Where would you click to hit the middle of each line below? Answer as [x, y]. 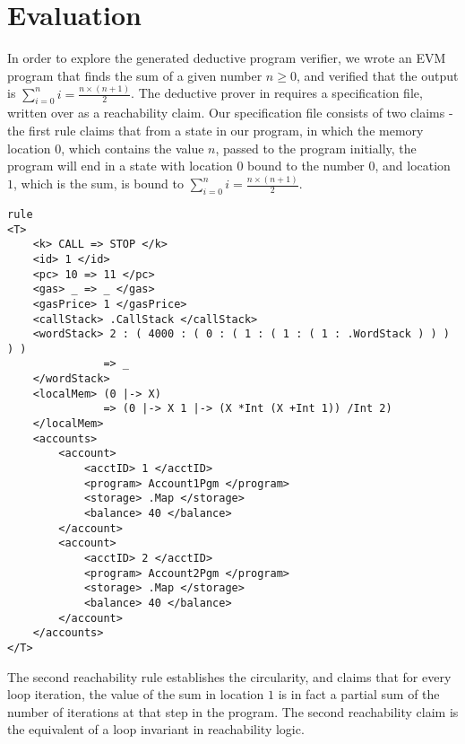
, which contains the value [133, 148]
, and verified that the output [377, 75]
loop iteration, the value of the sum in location [136, 694]
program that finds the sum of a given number [135, 75]
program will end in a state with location [120, 166]
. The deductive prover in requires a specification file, [277, 93]
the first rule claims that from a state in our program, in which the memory [215, 131]
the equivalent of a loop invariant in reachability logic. [156, 729]
